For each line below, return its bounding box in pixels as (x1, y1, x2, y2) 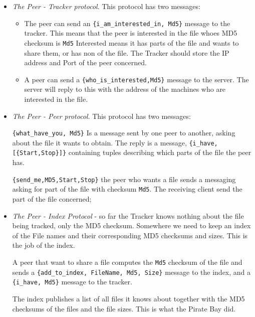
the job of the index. (12, 240, 75, 250)
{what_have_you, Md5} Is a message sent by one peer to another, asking (12, 127, 235, 138)
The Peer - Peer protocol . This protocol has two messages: (12, 110, 191, 121)
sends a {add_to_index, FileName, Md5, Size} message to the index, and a (12, 266, 251, 277)
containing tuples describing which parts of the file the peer (68, 147, 251, 157)
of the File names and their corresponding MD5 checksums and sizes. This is (12, 230, 248, 240)
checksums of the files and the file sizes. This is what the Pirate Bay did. (12, 303, 236, 313)
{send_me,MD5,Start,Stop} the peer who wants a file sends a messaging (12, 174, 236, 184)
